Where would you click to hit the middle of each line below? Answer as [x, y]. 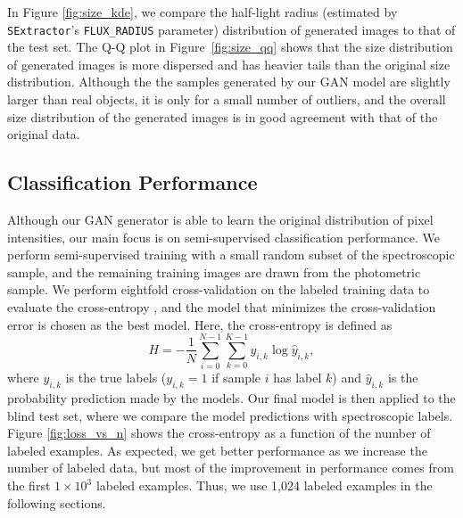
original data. [44, 134]
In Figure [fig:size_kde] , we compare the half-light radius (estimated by [203, 12]
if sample [236, 378]
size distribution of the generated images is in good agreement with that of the [223, 116]
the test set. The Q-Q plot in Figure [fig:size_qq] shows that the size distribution [230, 47]
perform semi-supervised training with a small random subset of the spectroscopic [231, 255]
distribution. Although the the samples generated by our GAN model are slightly [229, 82]
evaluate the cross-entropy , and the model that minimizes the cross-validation [222, 306]
